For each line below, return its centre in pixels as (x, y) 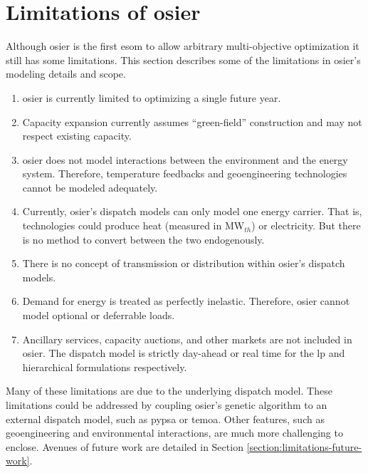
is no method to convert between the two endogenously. (143, 239)
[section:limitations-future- (304, 446)
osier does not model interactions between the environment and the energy (185, 159)
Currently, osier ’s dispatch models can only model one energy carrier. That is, (192, 211)
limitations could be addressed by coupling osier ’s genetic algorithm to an (167, 405)
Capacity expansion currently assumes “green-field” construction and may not (192, 121)
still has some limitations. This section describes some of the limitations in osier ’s (183, 59)
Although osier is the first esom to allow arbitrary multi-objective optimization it (183, 46)
